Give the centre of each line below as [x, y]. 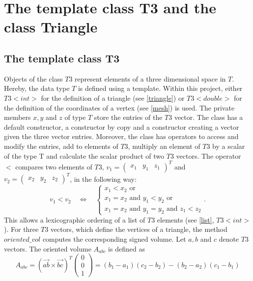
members [17, 117]
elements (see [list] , [185, 219]
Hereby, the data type [37, 88]
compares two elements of [54, 166]
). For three [21, 229]
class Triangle [51, 27]
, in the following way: [103, 179]
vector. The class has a [209, 117]
